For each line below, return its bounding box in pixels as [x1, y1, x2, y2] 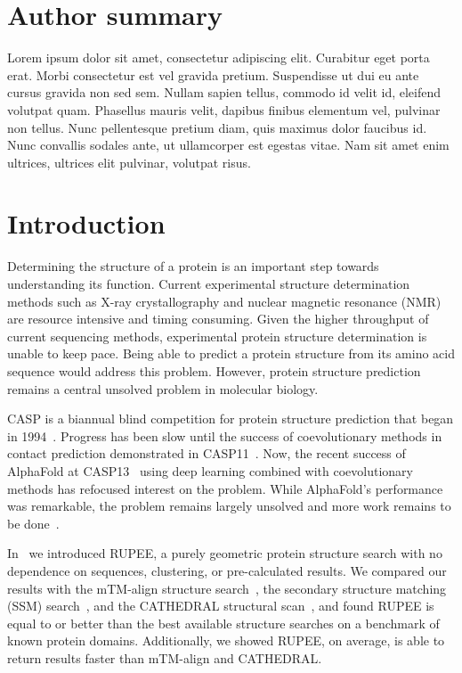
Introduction [7, 205, 166, 242]
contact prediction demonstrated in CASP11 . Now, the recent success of [7, 444, 406, 463]
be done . [7, 513, 60, 532]
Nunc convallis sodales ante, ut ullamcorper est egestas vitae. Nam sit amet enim [7, 135, 450, 154]
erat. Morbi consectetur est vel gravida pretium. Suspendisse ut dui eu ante [7, 65, 419, 84]
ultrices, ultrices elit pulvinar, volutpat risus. [7, 152, 251, 171]
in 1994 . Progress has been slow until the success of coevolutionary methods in [7, 426, 442, 445]
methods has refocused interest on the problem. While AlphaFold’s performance [7, 479, 443, 497]
